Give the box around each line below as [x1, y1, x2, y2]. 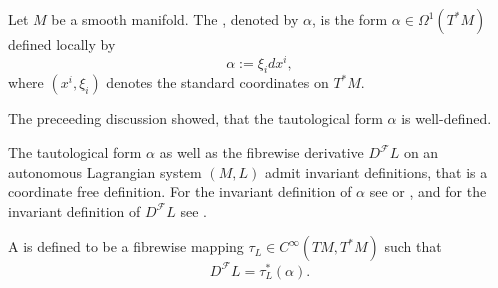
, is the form [312, 9, 388, 29]
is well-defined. [401, 108, 492, 129]
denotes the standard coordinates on [106, 72, 329, 93]
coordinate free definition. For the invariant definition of [8, 181, 352, 202]
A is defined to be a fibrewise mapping [8, 236, 244, 257]
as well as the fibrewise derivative [159, 142, 364, 163]
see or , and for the [369, 181, 487, 202]
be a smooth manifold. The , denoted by [51, 9, 299, 29]
